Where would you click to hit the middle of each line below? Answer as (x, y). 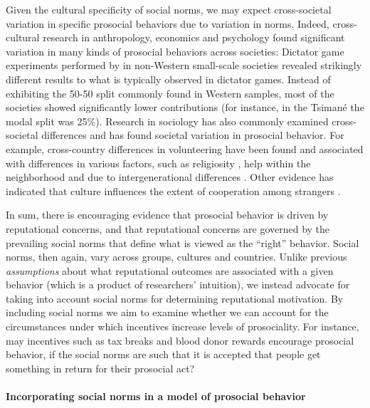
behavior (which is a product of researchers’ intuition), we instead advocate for (178, 284)
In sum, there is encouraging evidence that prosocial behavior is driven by (167, 215)
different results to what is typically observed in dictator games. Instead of (168, 79)
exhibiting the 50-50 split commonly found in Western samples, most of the (170, 93)
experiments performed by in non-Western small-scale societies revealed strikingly (184, 65)
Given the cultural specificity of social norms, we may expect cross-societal (169, 9)
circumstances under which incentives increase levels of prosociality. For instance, (183, 326)
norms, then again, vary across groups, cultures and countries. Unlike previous (176, 257)
